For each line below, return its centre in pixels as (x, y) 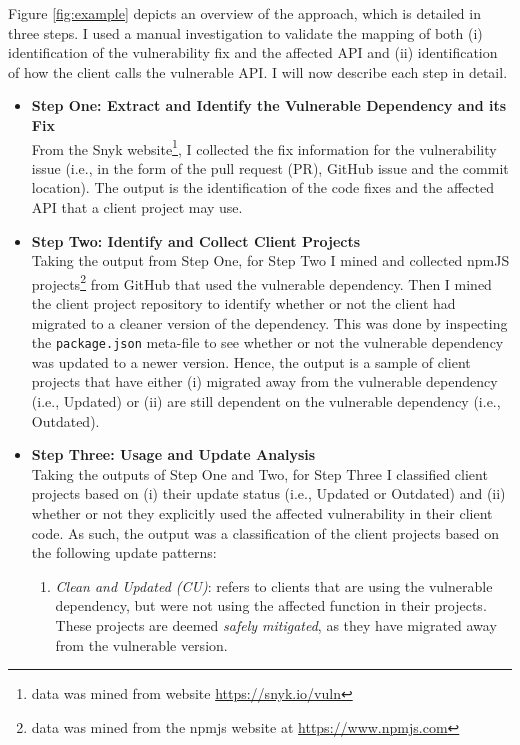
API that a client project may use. (137, 207)
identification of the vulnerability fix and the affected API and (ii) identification (253, 52)
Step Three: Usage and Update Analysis (173, 454)
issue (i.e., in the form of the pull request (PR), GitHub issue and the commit (270, 167)
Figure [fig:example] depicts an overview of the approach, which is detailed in (244, 13)
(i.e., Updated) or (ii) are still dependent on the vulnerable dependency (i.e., (266, 401)
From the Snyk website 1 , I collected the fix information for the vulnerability (264, 147)
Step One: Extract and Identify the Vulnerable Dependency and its (269, 105)
